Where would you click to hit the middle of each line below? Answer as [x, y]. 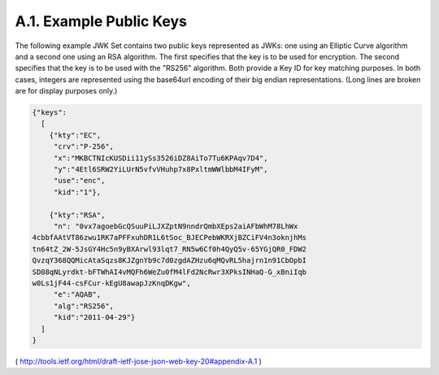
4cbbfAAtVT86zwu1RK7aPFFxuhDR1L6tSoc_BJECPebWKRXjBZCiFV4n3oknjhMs [170, 238]
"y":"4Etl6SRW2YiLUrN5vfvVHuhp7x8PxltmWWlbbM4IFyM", [161, 170]
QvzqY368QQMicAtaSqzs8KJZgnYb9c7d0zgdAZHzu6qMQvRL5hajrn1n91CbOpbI [170, 261]
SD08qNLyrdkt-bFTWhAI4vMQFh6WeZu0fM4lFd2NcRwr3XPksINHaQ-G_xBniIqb [170, 272]
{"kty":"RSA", [77, 215]
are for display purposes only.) [66, 91]
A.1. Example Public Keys [101, 21]
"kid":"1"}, [77, 192]
